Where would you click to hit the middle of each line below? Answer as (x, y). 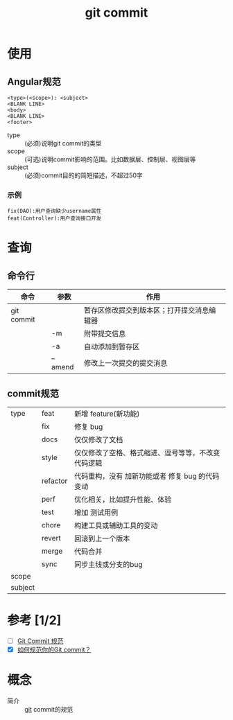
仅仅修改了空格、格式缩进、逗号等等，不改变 (147, 453)
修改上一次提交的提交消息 (126, 363)
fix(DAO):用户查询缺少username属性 (54, 211)
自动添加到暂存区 (112, 346)
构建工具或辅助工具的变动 (116, 526)
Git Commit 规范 (40, 641)
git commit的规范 (49, 710)
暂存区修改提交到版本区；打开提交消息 (146, 310)
